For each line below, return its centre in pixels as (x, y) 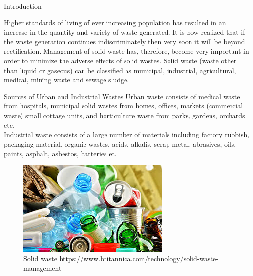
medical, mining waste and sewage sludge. (67, 80)
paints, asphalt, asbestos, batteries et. (60, 153)
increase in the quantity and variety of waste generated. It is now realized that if (125, 32)
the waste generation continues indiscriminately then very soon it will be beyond (125, 41)
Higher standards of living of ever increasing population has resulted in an (115, 22)
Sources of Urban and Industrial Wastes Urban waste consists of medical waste (122, 96)
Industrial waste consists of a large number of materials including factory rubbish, (127, 134)
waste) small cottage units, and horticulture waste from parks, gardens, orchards (125, 115)
